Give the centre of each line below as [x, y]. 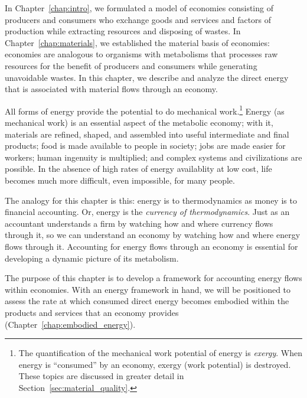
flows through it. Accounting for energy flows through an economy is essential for [151, 246]
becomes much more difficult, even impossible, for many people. [120, 180]
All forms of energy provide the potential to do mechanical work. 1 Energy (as [145, 110]
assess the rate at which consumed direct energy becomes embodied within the [147, 301]
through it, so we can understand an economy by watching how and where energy [153, 235]
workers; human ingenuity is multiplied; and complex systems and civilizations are [153, 157]
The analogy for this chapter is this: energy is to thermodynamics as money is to [151, 200]
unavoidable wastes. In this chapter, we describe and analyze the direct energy [147, 77]
